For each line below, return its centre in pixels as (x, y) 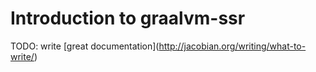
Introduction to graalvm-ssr (128, 18)
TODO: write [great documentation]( (85, 46)
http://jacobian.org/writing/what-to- (232, 46)
